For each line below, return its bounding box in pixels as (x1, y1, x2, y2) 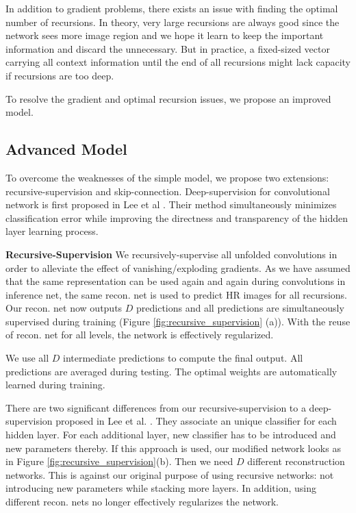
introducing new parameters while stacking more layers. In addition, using (5, 481, 316, 495)
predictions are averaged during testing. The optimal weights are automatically (5, 364, 338, 378)
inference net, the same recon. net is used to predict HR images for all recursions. (5, 287, 347, 301)
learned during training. (5, 377, 105, 392)
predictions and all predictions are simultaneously (136, 301, 344, 315)
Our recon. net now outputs (5, 301, 123, 315)
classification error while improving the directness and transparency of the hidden (5, 210, 348, 225)
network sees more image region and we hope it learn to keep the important (5, 28, 324, 42)
